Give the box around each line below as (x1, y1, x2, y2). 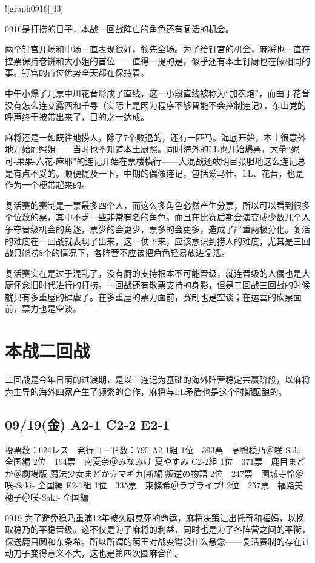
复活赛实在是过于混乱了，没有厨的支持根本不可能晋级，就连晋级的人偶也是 (5, 266, 302, 279)
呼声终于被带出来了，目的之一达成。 (5, 110, 149, 123)
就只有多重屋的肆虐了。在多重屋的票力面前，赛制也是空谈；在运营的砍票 (5, 290, 293, 303)
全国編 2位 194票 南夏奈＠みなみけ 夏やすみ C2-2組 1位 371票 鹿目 (5, 455, 288, 468)
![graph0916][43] (5, 2, 64, 14)
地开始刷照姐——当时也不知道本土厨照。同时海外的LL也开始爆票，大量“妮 (5, 143, 300, 155)
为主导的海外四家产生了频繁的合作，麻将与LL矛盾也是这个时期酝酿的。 (5, 385, 287, 397)
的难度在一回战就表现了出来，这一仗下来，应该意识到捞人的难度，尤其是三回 (5, 234, 310, 247)
